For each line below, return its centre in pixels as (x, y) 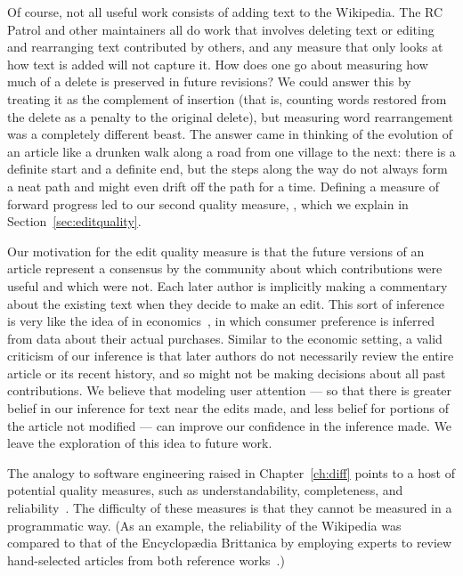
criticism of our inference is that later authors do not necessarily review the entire (231, 356)
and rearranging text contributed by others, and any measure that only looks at (225, 47)
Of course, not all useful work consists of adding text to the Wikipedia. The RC (225, 12)
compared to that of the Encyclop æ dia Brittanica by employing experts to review (230, 543)
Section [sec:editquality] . (74, 221)
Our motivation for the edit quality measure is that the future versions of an (216, 251)
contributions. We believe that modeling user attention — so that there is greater (230, 390)
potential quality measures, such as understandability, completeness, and (205, 490)
